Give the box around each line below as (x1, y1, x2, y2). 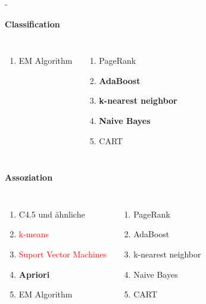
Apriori (18, 268, 50, 280)
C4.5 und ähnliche (18, 207, 85, 220)
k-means (18, 228, 49, 240)
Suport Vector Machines (18, 247, 107, 260)
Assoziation (5, 171, 53, 184)
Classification (5, 17, 60, 30)
